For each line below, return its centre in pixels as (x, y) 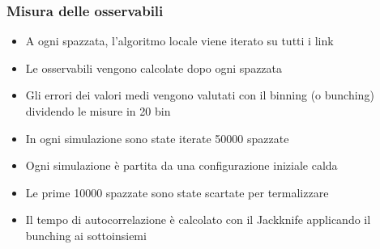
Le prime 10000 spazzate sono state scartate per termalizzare (177, 192)
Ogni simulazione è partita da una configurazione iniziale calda (181, 165)
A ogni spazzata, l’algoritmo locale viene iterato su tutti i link (179, 41)
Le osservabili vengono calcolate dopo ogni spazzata (154, 68)
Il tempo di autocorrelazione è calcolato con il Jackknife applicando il (198, 219)
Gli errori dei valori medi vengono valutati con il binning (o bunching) (200, 95)
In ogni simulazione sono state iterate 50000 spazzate (157, 138)
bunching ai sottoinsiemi (86, 235)
